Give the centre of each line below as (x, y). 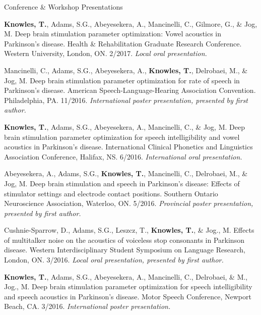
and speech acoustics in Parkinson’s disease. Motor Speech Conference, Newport (128, 296)
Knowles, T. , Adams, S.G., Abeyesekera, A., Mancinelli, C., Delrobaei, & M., (126, 276)
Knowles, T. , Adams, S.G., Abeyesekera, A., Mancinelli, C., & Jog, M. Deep (124, 126)
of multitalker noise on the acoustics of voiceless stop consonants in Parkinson (124, 240)
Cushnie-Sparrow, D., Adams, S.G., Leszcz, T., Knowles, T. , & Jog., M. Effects (129, 230)
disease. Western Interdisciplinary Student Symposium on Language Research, (125, 250)
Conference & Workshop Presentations (63, 7)
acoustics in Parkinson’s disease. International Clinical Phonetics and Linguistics (128, 147)
